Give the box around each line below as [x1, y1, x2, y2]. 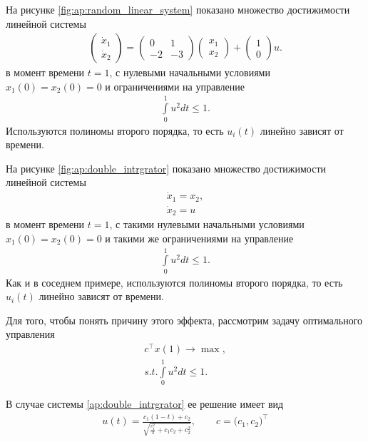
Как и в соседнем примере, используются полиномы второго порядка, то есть [6, 274, 343, 289]
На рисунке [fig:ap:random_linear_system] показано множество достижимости [6, 2, 350, 16]
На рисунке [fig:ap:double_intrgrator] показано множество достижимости [6, 160, 327, 175]
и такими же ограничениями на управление [105, 230, 294, 245]
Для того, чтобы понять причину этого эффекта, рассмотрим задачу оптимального [6, 312, 363, 327]
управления [6, 327, 55, 341]
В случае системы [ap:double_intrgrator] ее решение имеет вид [6, 396, 284, 411]
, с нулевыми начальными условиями [109, 65, 270, 80]
